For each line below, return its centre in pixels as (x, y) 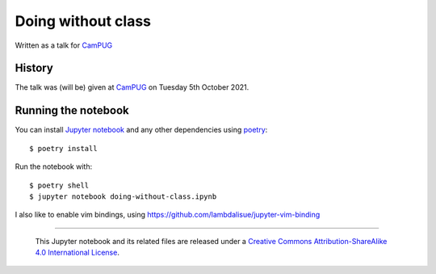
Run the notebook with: (54, 167)
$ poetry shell (59, 185)
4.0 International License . (78, 253)
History (34, 68)
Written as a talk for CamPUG (64, 45)
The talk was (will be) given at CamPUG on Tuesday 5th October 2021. (132, 87)
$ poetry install (63, 148)
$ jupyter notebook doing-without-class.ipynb (123, 196)
